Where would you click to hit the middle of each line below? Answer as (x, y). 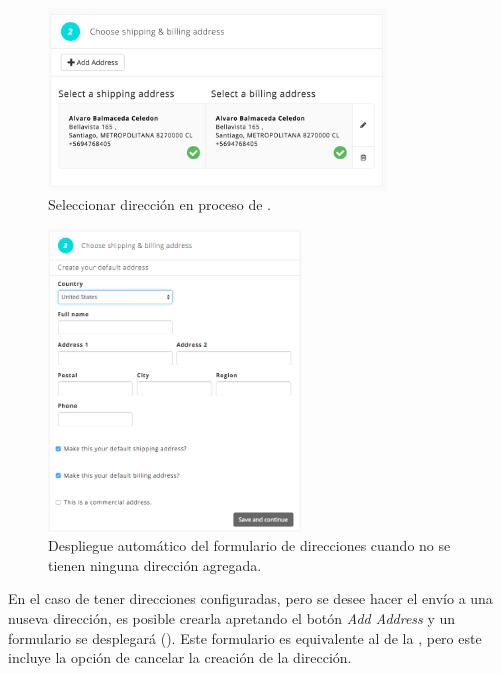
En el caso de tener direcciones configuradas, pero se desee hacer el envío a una (250, 598)
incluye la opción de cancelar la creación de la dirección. (180, 657)
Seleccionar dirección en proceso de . (160, 204)
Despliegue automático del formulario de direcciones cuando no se (249, 545)
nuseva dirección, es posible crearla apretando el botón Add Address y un (232, 617)
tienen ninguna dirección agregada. (155, 564)
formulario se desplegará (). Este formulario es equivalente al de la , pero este (245, 637)
